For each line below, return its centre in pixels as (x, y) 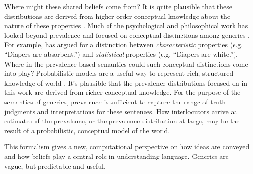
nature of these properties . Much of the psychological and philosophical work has (126, 26)
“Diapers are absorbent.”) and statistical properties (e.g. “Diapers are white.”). (121, 54)
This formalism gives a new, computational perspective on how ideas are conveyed (127, 147)
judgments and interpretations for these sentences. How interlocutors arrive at (121, 111)
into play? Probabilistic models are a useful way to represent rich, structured (119, 73)
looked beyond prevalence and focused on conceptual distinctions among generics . (127, 35)
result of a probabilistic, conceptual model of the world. (87, 130)
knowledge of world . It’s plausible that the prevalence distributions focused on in (126, 82)
